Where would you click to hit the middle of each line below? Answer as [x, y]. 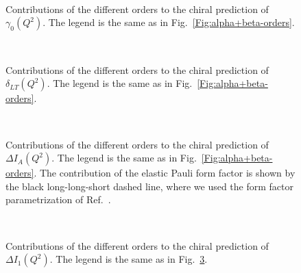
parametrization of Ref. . [58, 199]
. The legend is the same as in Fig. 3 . [129, 259]
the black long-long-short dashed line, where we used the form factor [149, 186]
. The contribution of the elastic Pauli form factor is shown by [165, 173]
